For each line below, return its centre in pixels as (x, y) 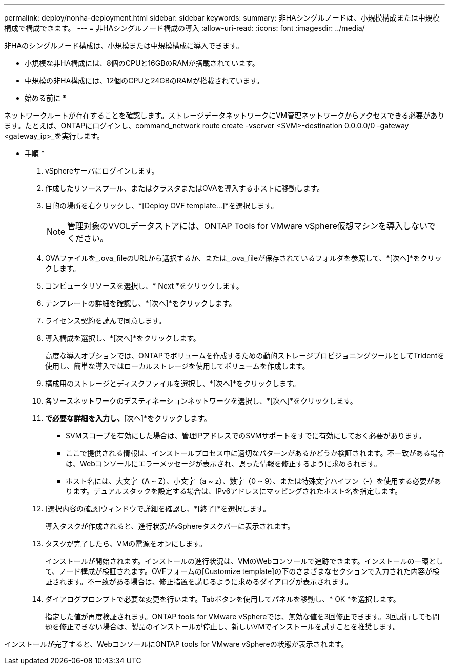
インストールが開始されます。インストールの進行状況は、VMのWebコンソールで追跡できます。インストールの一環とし (244, 561)
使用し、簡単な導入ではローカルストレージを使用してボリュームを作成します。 (177, 366)
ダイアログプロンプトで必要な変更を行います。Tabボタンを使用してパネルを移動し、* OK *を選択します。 (223, 599)
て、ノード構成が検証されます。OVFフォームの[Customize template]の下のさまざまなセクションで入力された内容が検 (242, 571)
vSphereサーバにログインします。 (102, 171)
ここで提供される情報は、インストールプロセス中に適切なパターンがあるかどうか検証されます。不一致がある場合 (255, 453)
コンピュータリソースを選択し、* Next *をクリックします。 (144, 286)
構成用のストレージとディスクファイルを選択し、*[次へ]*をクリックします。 (173, 383)
